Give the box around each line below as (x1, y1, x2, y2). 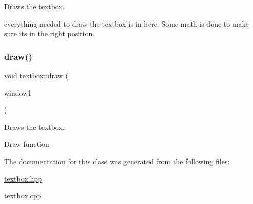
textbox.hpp (4, 173, 42, 184)
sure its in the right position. (4, 28, 95, 39)
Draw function (4, 139, 49, 149)
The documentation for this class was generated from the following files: (4, 155, 230, 166)
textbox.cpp (4, 190, 41, 201)
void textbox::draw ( (4, 70, 68, 80)
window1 (4, 87, 32, 98)
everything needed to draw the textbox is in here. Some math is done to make (4, 18, 249, 29)
